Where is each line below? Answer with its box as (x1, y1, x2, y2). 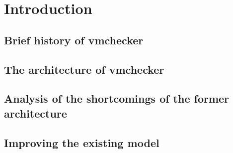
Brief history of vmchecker (4, 32, 144, 47)
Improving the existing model (4, 135, 159, 150)
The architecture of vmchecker (4, 61, 164, 77)
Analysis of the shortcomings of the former (4, 91, 230, 106)
